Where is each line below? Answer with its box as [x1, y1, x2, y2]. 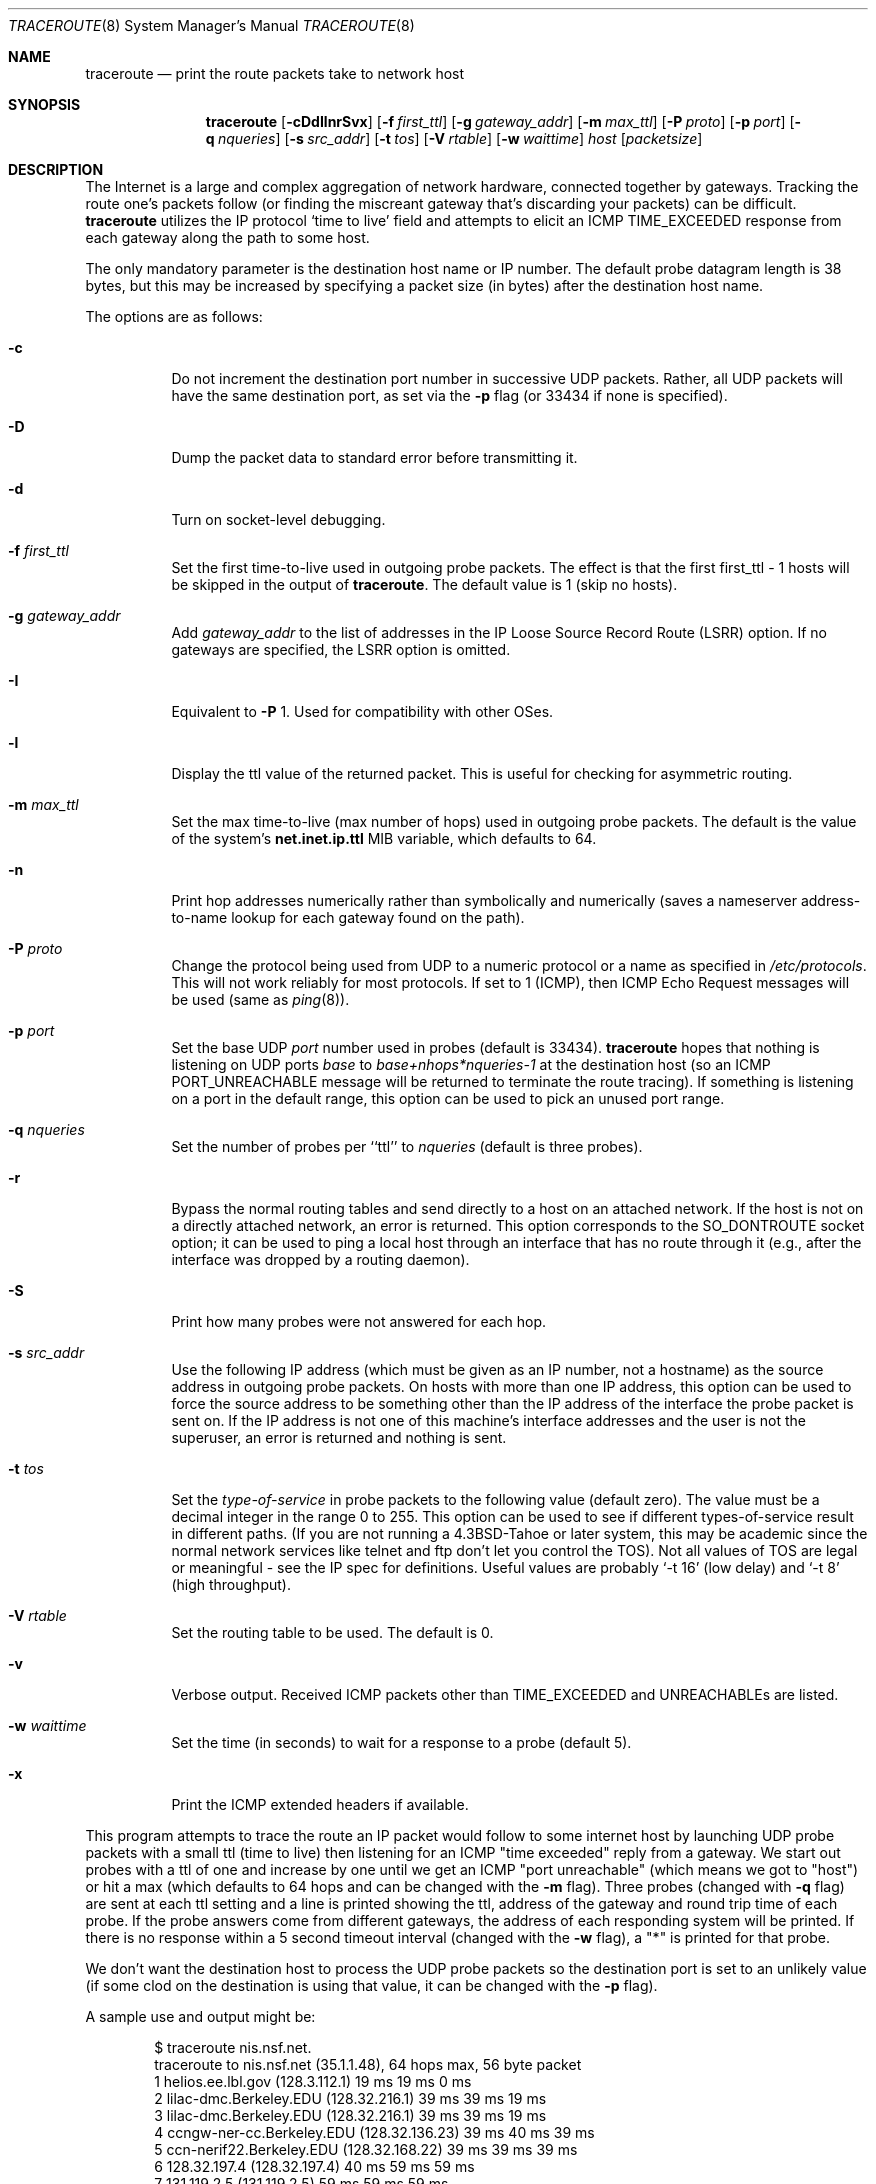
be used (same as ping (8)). [171, 991, 350, 1008]
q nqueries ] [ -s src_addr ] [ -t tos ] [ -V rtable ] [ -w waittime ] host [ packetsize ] [205, 130, 703, 147]
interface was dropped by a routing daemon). [171, 1251, 470, 1268]
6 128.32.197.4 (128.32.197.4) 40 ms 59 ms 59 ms [154, 2158, 475, 2175]
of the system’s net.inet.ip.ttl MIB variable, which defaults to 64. [171, 830, 597, 847]
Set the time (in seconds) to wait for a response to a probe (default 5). [171, 1734, 632, 1751]
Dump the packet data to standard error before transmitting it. [171, 449, 578, 466]
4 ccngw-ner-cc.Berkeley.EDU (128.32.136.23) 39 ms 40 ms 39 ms [154, 2124, 595, 2141]
